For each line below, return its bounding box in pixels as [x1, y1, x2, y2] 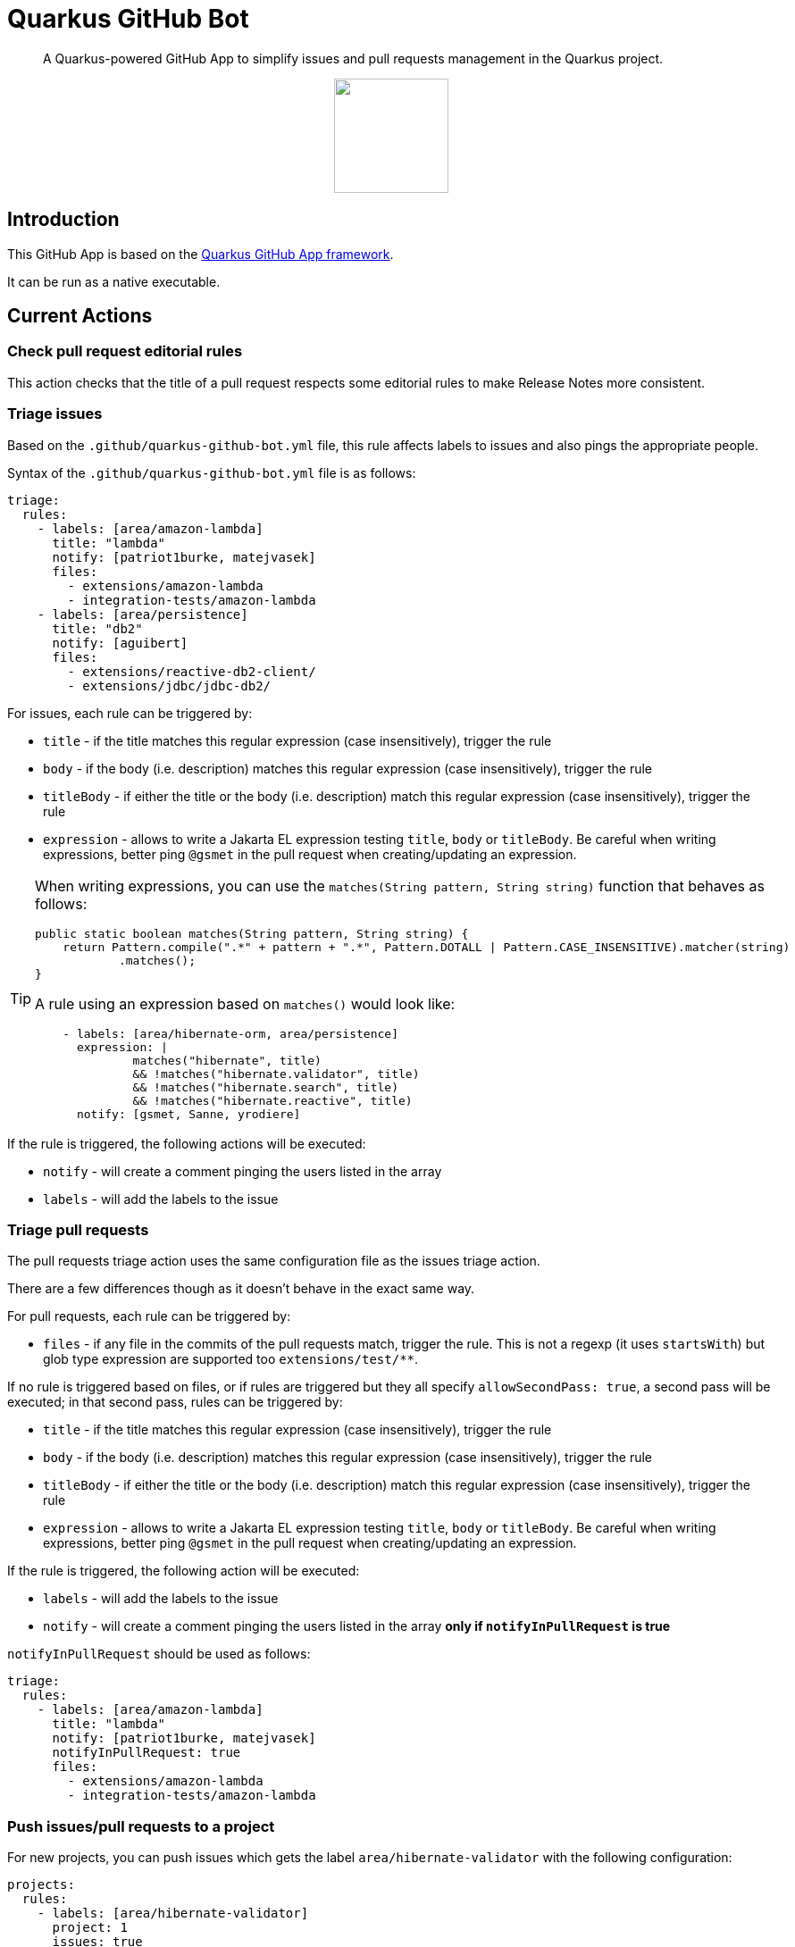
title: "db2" [52, 621, 143, 636]
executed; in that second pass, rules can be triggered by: [7, 1394, 343, 1410]
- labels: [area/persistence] [37, 606, 248, 622]
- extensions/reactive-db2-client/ [67, 664, 316, 679]
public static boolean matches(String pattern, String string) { [35, 926, 469, 940]
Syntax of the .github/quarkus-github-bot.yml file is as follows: [7, 464, 416, 480]
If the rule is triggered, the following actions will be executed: [7, 1135, 366, 1151]
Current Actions [7, 305, 153, 328]
